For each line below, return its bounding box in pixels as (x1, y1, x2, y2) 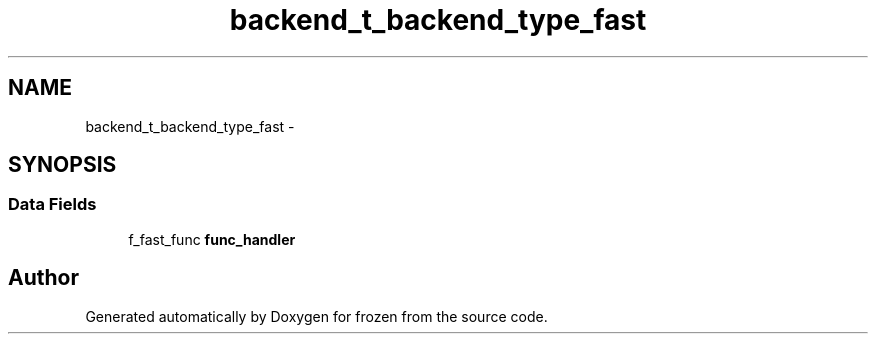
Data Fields (8, 194, 97, 215)
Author (8, 265, 79, 291)
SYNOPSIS (8, 152, 117, 178)
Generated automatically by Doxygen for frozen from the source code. (85, 307, 548, 325)
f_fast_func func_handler (128, 230, 296, 248)
